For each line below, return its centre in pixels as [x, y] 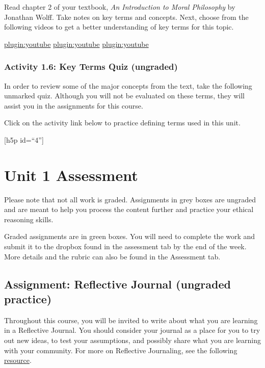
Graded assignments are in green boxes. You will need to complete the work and [130, 236]
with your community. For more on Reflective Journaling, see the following [121, 350]
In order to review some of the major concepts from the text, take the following [128, 85]
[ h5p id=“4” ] [24, 139]
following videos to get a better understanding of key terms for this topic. [119, 27]
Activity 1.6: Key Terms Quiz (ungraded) [91, 67]
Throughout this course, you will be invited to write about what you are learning [131, 320]
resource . [18, 360]
